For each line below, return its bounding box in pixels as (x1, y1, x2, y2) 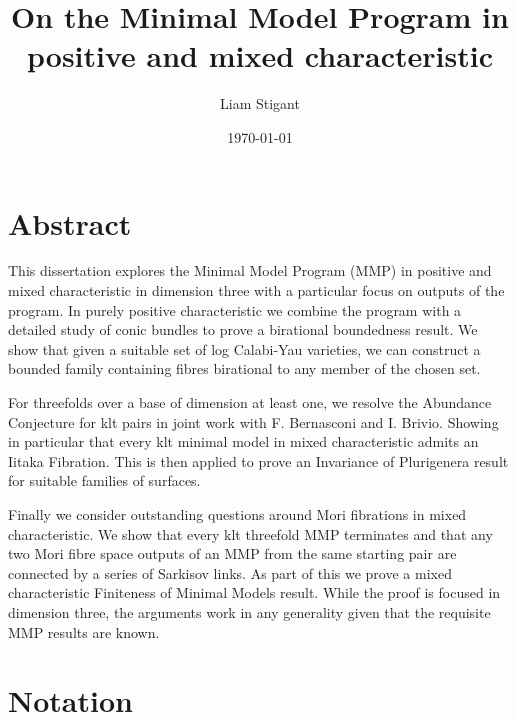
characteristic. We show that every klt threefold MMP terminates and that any (8, 523, 493, 544)
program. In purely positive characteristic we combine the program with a (8, 299, 462, 320)
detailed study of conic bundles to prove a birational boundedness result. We (8, 319, 478, 340)
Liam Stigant (220, 93, 300, 114)
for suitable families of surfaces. (8, 470, 201, 491)
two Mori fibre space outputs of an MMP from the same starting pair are (8, 543, 457, 564)
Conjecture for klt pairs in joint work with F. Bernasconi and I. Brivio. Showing (8, 411, 499, 432)
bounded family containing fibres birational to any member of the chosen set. (8, 358, 481, 379)
